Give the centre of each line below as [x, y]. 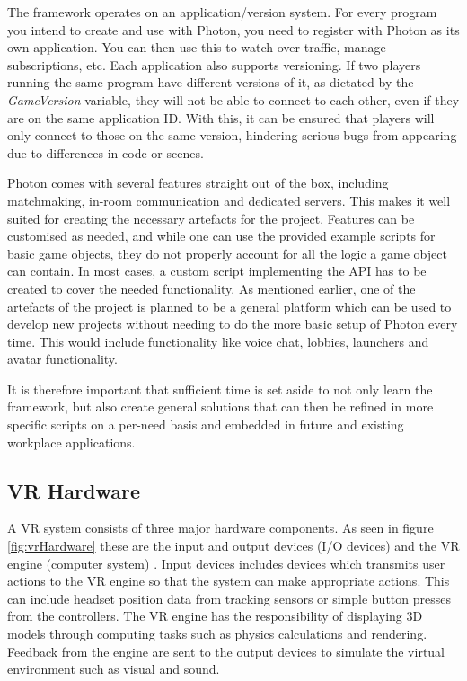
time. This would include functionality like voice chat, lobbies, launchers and [218, 341]
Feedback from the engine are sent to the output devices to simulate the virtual [226, 651]
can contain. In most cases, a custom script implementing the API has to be [217, 271]
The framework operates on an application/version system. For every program [222, 12]
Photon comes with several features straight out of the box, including [198, 183]
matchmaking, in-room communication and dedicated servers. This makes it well [229, 200]
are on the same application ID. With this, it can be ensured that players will [221, 117]
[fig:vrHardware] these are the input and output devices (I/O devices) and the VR [233, 546]
